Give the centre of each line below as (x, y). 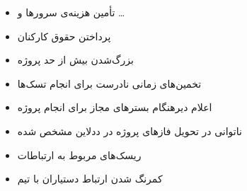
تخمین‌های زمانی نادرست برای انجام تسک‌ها (109, 83)
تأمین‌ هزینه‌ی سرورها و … (71, 12)
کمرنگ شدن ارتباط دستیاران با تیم (90, 179)
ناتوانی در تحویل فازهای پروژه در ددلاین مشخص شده (130, 131)
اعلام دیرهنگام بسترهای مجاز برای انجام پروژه (115, 107)
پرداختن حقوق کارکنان (64, 36)
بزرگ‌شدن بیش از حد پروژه (75, 60)
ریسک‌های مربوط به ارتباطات (79, 155)
